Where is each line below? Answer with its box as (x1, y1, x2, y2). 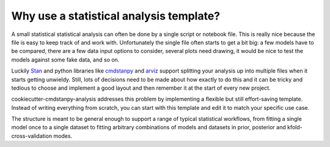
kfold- (287, 124, 302, 131)
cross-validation (11, 132, 53, 140)
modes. (53, 132, 73, 140)
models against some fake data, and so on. (11, 56, 120, 63)
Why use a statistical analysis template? (11, 9, 221, 23)
